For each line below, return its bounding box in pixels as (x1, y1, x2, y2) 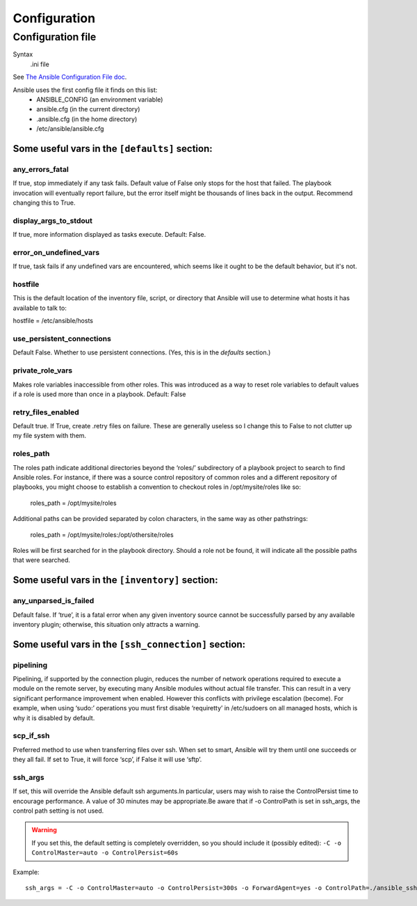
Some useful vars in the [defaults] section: (13, 143, 213, 155)
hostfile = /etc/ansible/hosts (13, 317, 94, 325)
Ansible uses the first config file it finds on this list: (13, 86, 158, 94)
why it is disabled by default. (13, 714, 95, 722)
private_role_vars (13, 366, 73, 375)
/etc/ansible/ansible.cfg (36, 125, 104, 133)
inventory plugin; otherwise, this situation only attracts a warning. (13, 620, 201, 628)
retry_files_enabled (13, 407, 79, 417)
